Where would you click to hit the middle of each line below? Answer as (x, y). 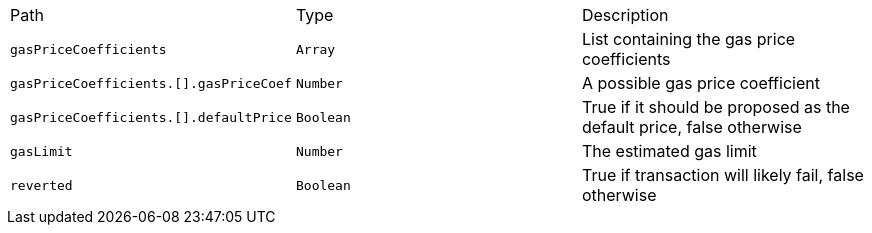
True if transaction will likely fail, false (722, 175)
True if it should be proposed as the (715, 107)
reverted (41, 185)
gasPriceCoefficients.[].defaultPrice (151, 117)
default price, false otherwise (691, 127)
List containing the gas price (688, 39)
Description (625, 15)
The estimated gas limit (669, 151)
